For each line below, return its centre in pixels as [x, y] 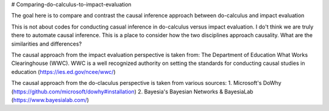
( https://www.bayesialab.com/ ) [50, 99]
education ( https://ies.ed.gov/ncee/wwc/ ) [63, 72]
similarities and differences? [47, 44]
